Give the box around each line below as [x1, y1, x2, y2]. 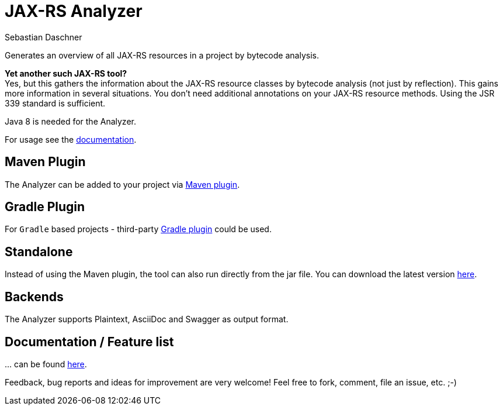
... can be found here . [5, 359, 87, 369]
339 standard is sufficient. [5, 98, 106, 108]
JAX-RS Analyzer [5, 1, 143, 21]
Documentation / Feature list [5, 334, 174, 349]
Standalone [5, 244, 73, 259]
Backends [5, 289, 64, 304]
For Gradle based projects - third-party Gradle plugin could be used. [5, 224, 272, 235]
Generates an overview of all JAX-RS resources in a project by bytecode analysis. [5, 50, 319, 60]
